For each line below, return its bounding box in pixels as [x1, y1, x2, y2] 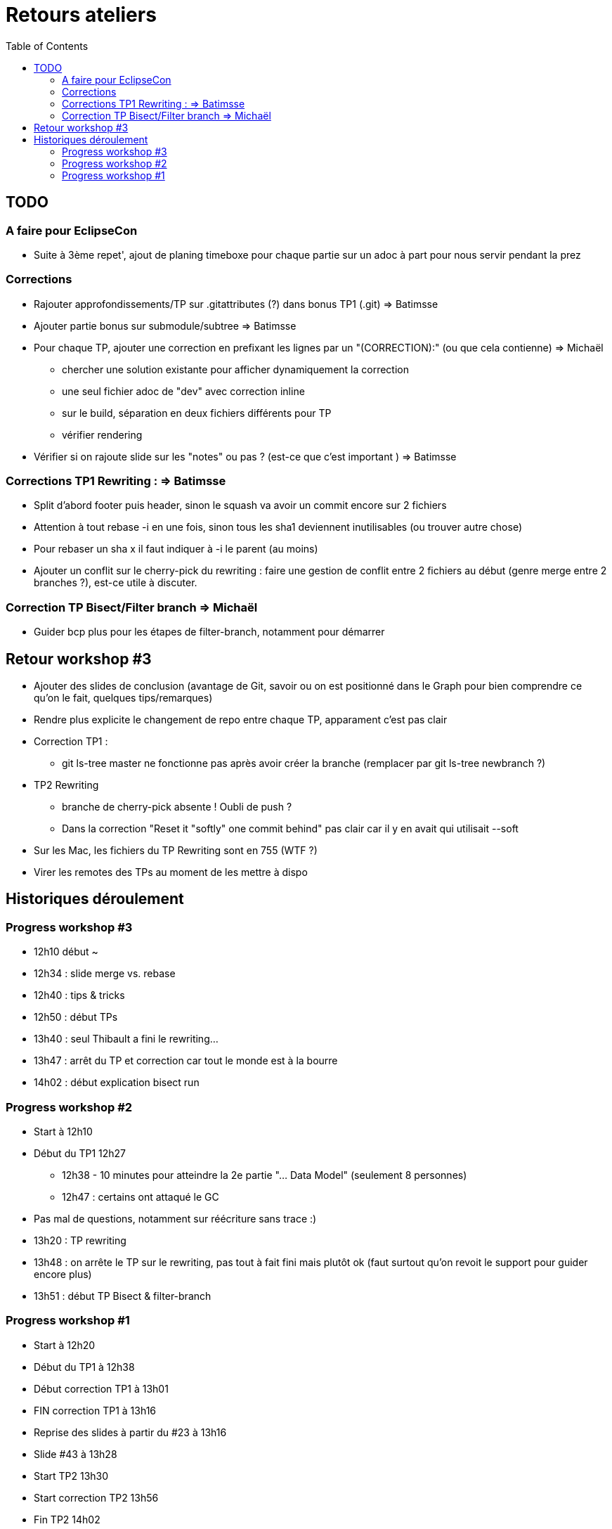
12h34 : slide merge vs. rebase [34, 967, 176, 980]
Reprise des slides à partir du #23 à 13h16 [34, 1426, 227, 1438]
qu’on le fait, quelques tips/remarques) [34, 692, 213, 704]
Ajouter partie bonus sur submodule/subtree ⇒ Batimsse [34, 319, 297, 332]
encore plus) [34, 1268, 92, 1281]
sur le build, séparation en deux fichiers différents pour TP [62, 406, 332, 419]
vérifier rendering [62, 428, 143, 441]
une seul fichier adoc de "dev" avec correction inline [62, 385, 305, 397]
